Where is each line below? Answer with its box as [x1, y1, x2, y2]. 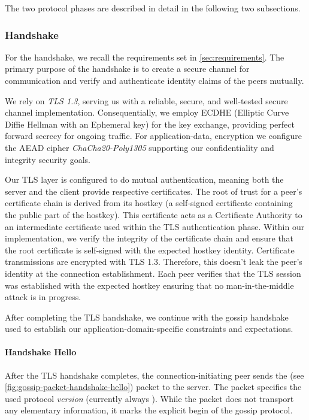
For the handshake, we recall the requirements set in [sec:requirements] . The [5, 50, 284, 63]
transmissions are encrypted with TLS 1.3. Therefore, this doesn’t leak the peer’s [5, 255, 302, 268]
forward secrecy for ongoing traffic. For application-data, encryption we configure [5, 129, 302, 142]
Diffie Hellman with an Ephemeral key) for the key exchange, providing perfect [5, 117, 295, 130]
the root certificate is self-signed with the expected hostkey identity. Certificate [5, 243, 295, 256]
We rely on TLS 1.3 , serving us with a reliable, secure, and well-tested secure [5, 94, 288, 107]
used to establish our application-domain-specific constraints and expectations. [5, 322, 293, 335]
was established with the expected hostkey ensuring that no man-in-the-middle [5, 279, 294, 291]
